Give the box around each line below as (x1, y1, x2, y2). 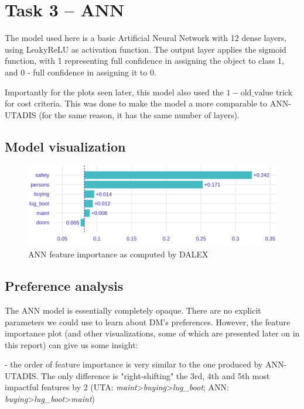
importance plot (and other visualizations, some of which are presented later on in (5, 327, 300, 339)
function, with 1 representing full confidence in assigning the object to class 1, (5, 54, 284, 67)
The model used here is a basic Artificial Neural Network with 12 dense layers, (5, 32, 287, 44)
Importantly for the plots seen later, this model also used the (5, 85, 224, 98)
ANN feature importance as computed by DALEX (28, 248, 209, 260)
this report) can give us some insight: (5, 338, 138, 350)
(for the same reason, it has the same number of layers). (39, 108, 240, 121)
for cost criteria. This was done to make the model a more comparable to (5, 97, 267, 109)
